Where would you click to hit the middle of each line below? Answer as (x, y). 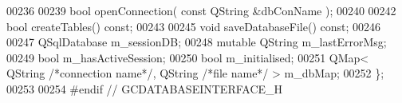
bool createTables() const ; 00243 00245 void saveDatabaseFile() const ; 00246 (194, 26)
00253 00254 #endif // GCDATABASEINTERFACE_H (145, 88)
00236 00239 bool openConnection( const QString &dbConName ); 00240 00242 (201, 10)
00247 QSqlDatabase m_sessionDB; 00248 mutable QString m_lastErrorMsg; (197, 42)
